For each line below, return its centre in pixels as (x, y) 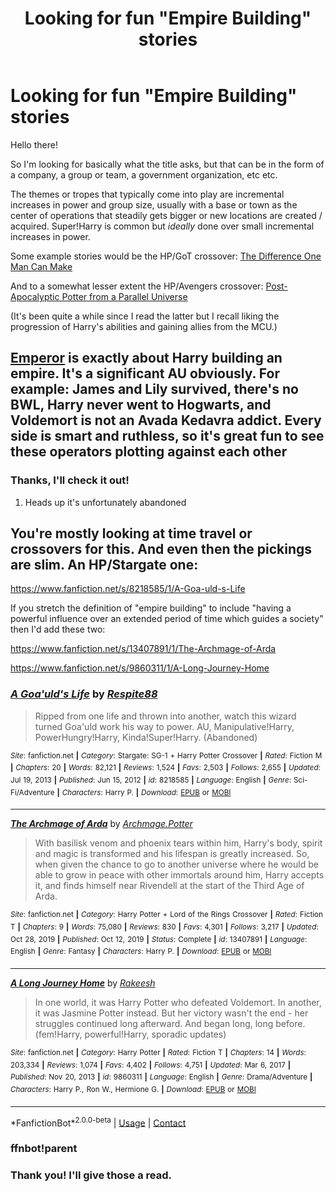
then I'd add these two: (58, 629)
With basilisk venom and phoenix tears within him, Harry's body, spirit (178, 843)
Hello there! (34, 144)
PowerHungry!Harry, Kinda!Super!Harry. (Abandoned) (146, 737)
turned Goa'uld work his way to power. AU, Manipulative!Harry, (164, 726)
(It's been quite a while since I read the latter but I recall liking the (145, 316)
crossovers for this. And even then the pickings (161, 549)
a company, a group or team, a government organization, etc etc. (144, 174)
